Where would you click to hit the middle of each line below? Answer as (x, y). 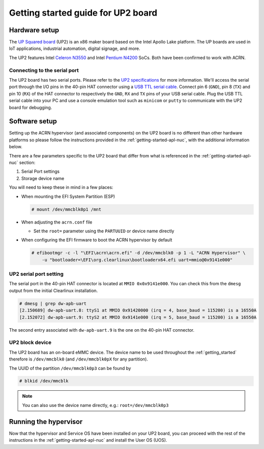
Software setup (33, 122)
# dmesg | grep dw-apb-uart (53, 303)
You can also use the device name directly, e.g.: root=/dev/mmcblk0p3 (95, 405)
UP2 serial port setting (36, 274)
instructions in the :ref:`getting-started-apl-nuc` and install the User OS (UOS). (88, 440)
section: (27, 163)
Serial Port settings (40, 172)
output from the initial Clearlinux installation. (53, 291)
